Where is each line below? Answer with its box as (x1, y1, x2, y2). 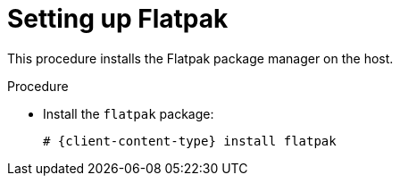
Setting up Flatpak (7, 4, 229, 34)
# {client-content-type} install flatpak (43, 133, 337, 148)
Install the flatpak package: (43, 105, 214, 121)
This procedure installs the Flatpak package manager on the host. (7, 50, 394, 66)
